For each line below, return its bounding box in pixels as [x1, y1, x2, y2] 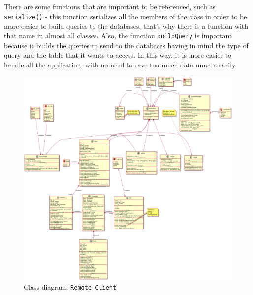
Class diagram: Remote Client [24, 282, 117, 292]
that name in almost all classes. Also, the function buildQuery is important [4, 30, 232, 40]
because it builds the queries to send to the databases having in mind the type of [4, 40, 249, 50]
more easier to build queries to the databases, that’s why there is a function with [4, 21, 249, 31]
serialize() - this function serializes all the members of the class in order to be [4, 11, 247, 21]
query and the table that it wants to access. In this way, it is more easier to [4, 50, 232, 60]
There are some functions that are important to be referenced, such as [4, 1, 216, 11]
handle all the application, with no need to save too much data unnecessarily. [4, 59, 237, 69]
